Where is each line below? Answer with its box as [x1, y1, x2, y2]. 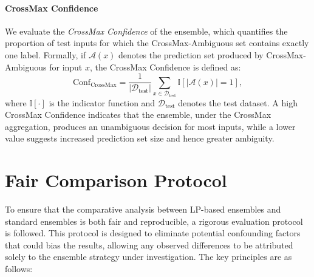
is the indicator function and [49, 96, 155, 109]
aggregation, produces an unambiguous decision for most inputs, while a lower [5, 120, 296, 132]
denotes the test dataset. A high [178, 96, 298, 109]
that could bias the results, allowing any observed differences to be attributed [5, 238, 293, 251]
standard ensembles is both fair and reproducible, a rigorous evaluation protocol [5, 214, 303, 227]
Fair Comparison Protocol [5, 168, 227, 193]
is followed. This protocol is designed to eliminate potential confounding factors [5, 227, 301, 239]
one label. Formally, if [5, 48, 86, 61]
